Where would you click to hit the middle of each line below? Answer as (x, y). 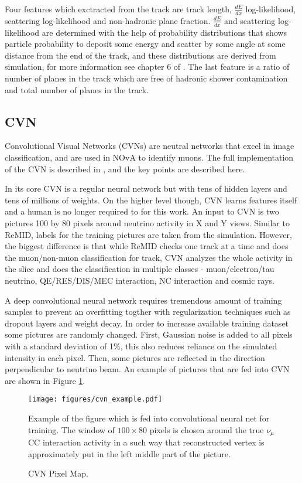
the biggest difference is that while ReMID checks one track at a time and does (147, 246)
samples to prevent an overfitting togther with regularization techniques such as (148, 312)
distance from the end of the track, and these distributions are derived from (140, 55)
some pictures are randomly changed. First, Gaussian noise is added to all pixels (149, 334)
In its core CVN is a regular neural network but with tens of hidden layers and (146, 188)
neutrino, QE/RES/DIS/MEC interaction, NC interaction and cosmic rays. (140, 280)
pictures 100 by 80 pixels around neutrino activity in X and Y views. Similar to (147, 222)
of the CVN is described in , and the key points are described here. (125, 169)
